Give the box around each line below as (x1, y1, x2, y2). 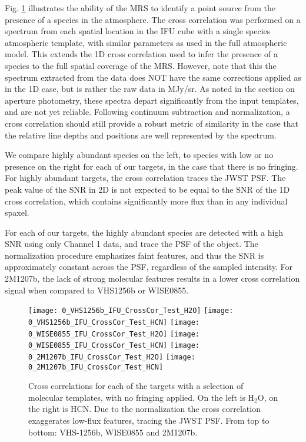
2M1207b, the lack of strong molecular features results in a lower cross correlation (5, 272, 300, 285)
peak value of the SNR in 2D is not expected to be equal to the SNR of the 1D (5, 183, 290, 195)
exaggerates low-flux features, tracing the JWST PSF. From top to (28, 414, 270, 426)
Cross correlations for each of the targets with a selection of (28, 380, 244, 392)
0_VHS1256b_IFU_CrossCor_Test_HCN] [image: (28, 318, 200, 326)
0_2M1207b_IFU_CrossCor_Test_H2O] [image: (28, 352, 195, 361)
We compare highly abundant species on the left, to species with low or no (5, 149, 274, 161)
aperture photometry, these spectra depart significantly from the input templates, (5, 94, 299, 106)
